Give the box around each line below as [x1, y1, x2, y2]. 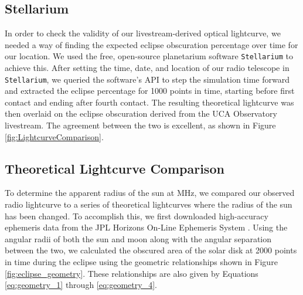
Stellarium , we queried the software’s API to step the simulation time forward [5, 73, 290, 85]
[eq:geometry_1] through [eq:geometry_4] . [5, 279, 157, 291]
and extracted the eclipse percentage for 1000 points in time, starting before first [5, 84, 295, 97]
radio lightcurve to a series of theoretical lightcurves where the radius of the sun [5, 198, 292, 211]
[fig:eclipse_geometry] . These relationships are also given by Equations [5, 267, 258, 279]
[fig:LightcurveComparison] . [5, 130, 104, 143]
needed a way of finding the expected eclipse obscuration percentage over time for [5, 38, 298, 50]
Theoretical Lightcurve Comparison [5, 159, 224, 177]
